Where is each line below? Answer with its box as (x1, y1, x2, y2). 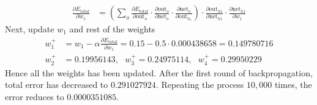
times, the (274, 78, 312, 91)
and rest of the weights (69, 23, 155, 35)
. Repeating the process (155, 78, 244, 91)
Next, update (5, 23, 54, 35)
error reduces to (5, 90, 64, 103)
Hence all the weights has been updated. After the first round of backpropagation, (5, 66, 313, 79)
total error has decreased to (5, 78, 108, 91)
